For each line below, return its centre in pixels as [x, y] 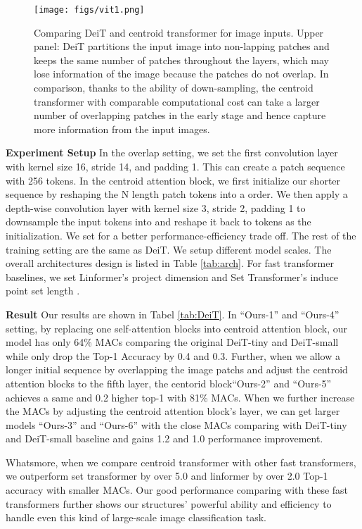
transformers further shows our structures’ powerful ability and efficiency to [169, 503]
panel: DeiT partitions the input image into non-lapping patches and [182, 46]
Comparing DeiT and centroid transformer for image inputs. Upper [179, 32]
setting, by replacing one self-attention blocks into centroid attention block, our [177, 328]
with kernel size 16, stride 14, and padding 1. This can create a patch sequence [175, 166]
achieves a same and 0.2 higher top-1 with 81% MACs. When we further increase [180, 397]
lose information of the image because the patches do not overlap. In [181, 74]
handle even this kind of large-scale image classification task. [136, 517]
